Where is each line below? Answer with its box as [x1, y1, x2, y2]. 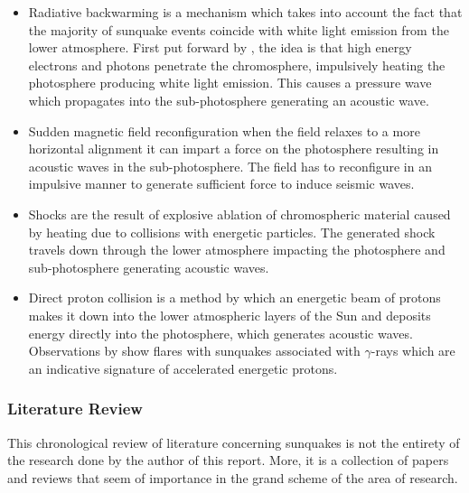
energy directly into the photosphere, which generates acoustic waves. [28, 323, 413, 342]
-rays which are [371, 341, 455, 360]
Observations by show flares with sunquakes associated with [28, 341, 361, 360]
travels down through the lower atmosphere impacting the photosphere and [28, 240, 446, 259]
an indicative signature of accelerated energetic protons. [28, 358, 338, 377]
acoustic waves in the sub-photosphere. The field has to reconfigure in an [28, 156, 432, 175]
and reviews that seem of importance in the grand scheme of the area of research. [7, 468, 458, 487]
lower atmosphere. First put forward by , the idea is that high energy [28, 38, 412, 57]
